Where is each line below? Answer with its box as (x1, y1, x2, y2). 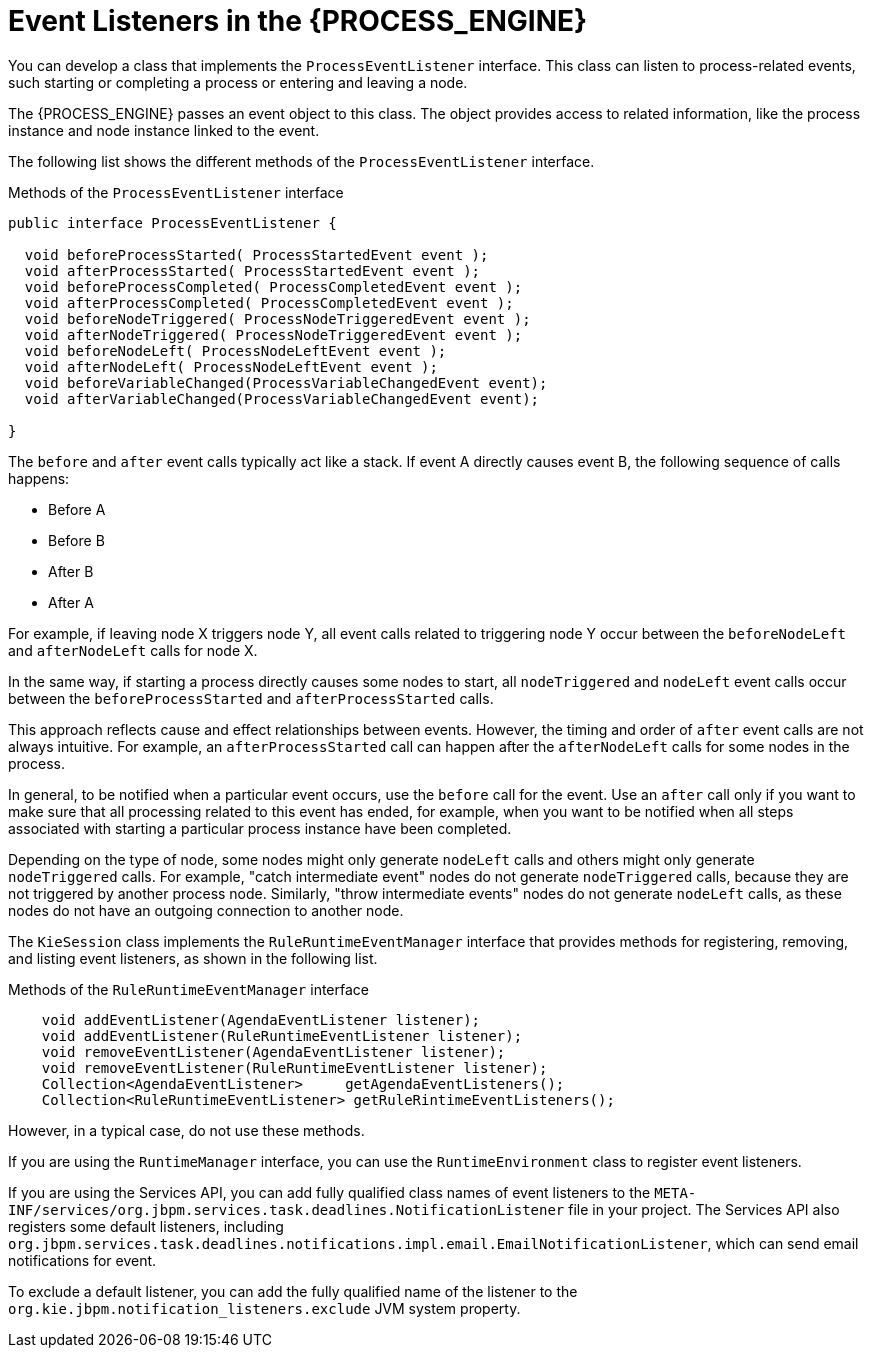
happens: (8, 469, 70, 487)
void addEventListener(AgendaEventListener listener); (41, 1011, 481, 1028)
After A (48, 593, 94, 611)
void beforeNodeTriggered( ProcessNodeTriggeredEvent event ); (24, 310, 531, 327)
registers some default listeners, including (8, 1217, 284, 1235)
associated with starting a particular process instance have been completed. (8, 819, 512, 837)
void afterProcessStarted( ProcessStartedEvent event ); (24, 262, 481, 279)
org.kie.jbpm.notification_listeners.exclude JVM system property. (8, 1299, 521, 1317)
